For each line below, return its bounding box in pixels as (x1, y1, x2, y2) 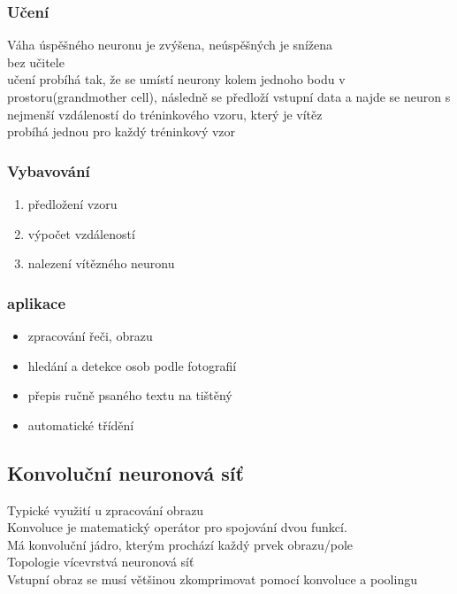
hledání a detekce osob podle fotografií (27, 356, 237, 374)
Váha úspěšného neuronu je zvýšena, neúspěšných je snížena (7, 35, 332, 54)
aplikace (7, 291, 66, 313)
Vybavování (7, 159, 90, 181)
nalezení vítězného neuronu (27, 254, 175, 273)
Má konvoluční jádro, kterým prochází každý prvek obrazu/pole (7, 535, 354, 553)
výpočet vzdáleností (27, 224, 135, 243)
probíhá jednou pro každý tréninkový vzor (7, 122, 236, 141)
